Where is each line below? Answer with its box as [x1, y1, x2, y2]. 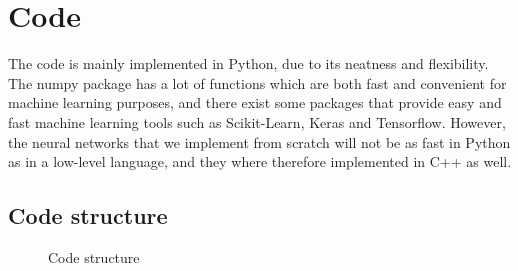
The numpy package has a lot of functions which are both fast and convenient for [8, 72, 507, 93]
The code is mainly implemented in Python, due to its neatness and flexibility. [8, 53, 489, 74]
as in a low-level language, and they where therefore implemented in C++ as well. [8, 151, 512, 172]
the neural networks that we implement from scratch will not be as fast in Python [8, 131, 511, 152]
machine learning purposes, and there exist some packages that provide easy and [8, 92, 502, 113]
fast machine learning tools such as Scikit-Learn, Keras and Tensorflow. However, [8, 111, 506, 132]
